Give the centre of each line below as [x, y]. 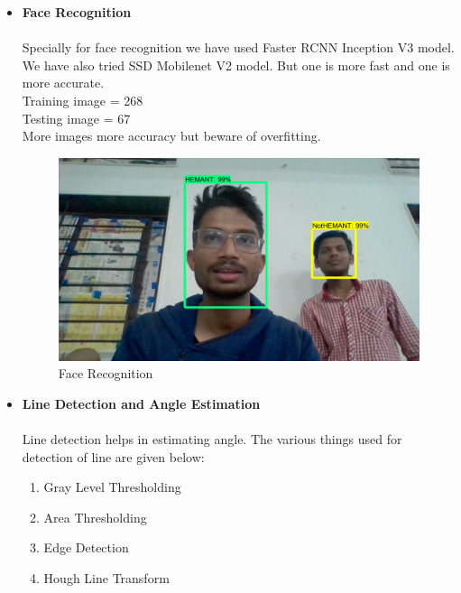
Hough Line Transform [106, 578]
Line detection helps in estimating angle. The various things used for [212, 439]
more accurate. [63, 83]
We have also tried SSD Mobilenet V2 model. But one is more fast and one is [236, 65]
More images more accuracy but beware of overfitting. [171, 136]
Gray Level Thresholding [112, 487]
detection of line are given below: [113, 456]
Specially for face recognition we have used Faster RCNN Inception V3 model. [238, 47]
